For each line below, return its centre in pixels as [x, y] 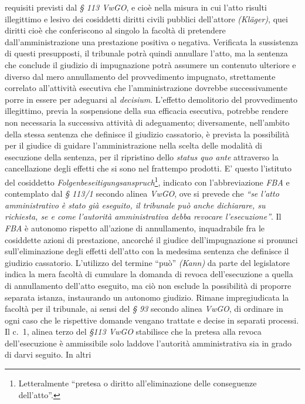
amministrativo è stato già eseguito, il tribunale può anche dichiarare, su [135, 205]
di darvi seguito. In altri [48, 354]
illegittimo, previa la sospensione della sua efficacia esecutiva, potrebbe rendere [147, 111]
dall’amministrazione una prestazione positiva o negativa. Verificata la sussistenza [152, 41]
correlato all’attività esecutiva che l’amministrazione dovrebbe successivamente [146, 88]
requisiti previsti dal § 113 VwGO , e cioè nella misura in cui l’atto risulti [136, 7]
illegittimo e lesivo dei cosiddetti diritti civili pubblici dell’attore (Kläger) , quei [146, 18]
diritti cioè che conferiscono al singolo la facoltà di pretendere [115, 30]
